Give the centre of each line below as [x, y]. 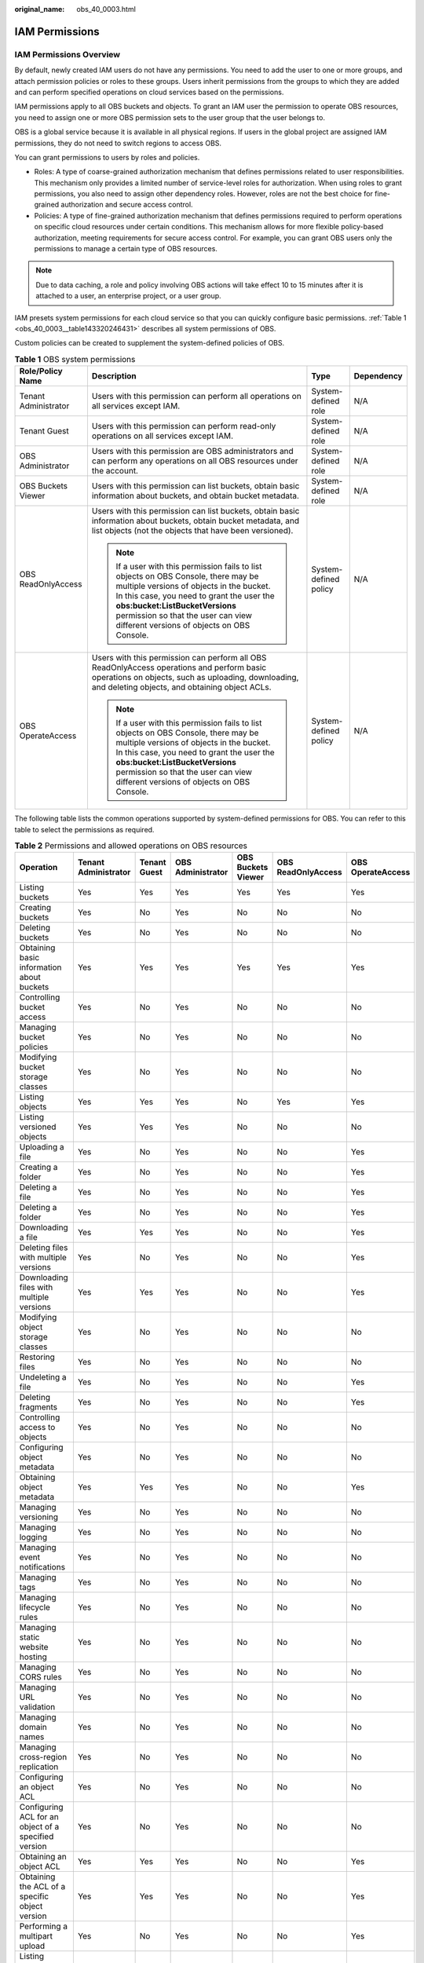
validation [37, 1707]
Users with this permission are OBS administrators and [192, 451]
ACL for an [39, 1817]
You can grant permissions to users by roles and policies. [107, 157]
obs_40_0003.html [106, 9]
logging [33, 1537]
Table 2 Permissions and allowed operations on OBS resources [131, 846]
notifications [42, 1567]
